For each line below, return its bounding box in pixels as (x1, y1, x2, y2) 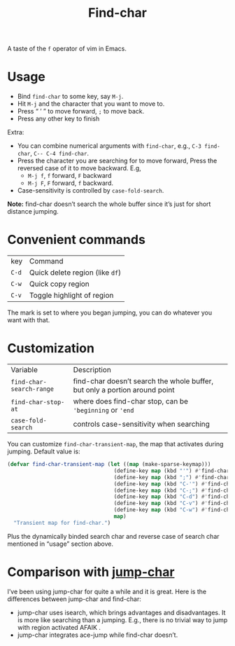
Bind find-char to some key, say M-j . (17, 92, 124, 101)
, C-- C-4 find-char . (30, 149, 90, 158)
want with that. (7, 316, 50, 324)
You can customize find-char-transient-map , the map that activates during (7, 440, 224, 448)
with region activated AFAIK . (17, 623, 101, 631)
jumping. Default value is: (7, 447, 80, 455)
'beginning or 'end (73, 405, 134, 415)
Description (73, 365, 112, 374)
